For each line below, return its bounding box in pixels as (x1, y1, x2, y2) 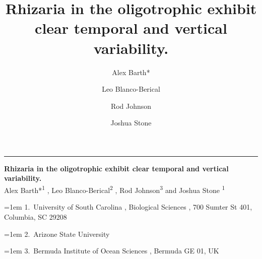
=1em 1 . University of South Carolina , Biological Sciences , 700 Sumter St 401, (4, 202, 252, 212)
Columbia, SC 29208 (4, 211, 67, 222)
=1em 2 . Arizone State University (4, 228, 110, 239)
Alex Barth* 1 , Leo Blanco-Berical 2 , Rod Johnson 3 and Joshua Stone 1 (4, 183, 225, 195)
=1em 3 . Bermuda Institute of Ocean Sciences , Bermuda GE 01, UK (4, 245, 219, 256)
